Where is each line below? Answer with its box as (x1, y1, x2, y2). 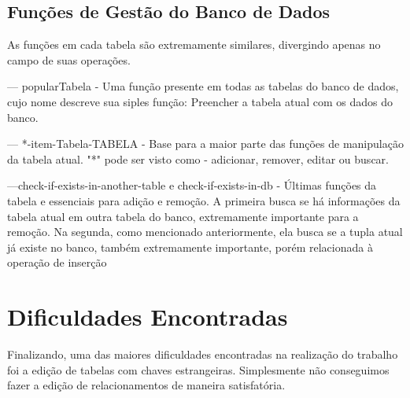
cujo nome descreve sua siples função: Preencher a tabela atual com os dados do (7, 93, 393, 109)
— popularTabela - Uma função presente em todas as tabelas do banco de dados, (7, 78, 399, 94)
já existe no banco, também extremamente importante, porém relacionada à (7, 238, 373, 255)
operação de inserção (7, 254, 107, 271)
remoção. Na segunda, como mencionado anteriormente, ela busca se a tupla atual (7, 223, 403, 240)
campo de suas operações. (7, 51, 131, 68)
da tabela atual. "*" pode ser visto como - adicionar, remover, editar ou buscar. (7, 150, 389, 167)
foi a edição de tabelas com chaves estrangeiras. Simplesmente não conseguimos (7, 361, 390, 378)
